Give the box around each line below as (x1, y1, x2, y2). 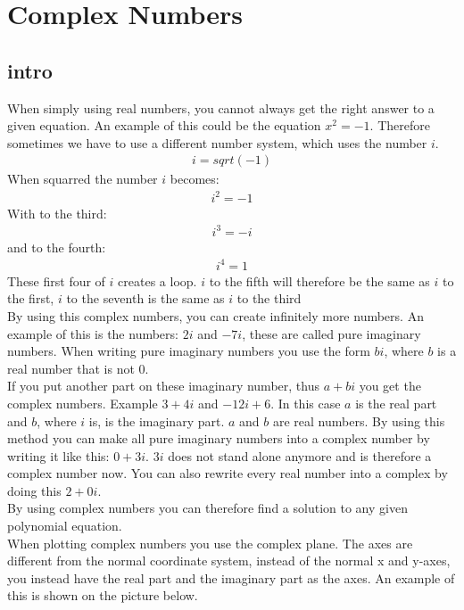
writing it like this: (7, 446, 110, 465)
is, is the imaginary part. (88, 411, 225, 430)
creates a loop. (118, 271, 197, 290)
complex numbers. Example (7, 393, 158, 412)
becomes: (170, 169, 220, 188)
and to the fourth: (7, 237, 106, 256)
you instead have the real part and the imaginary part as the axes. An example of (7, 568, 455, 587)
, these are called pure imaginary (242, 324, 421, 342)
